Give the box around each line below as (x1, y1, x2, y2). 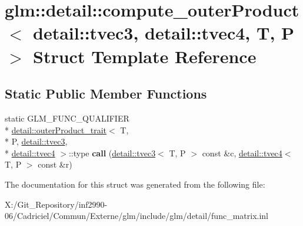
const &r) (38, 158, 72, 171)
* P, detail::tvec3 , (5, 135, 68, 148)
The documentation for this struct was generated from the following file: (5, 178, 265, 190)
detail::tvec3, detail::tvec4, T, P (33, 21, 295, 45)
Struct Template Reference (33, 44, 257, 68)
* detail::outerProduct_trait (5, 123, 107, 136)
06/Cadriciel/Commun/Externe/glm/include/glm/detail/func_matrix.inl (5, 209, 268, 222)
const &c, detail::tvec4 (202, 146, 282, 159)
